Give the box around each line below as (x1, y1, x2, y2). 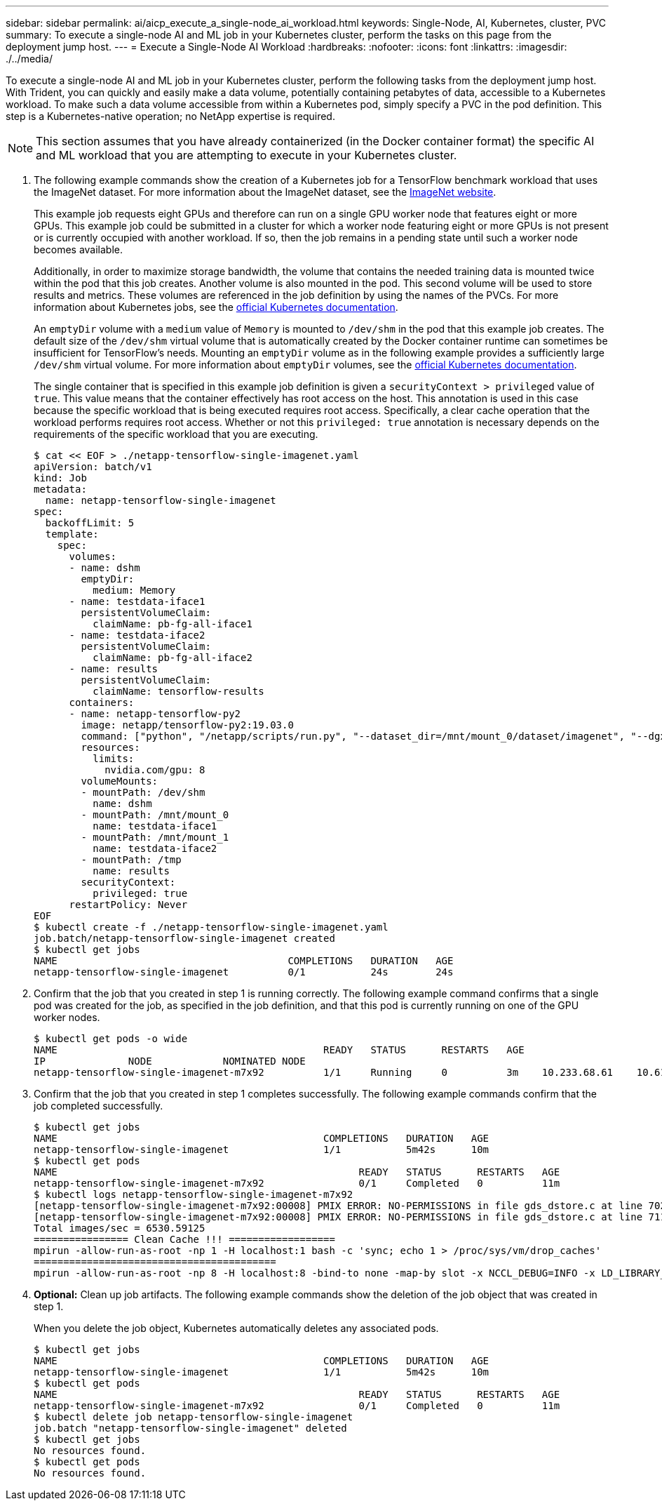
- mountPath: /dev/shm (81, 787, 205, 798)
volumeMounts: (81, 775, 158, 787)
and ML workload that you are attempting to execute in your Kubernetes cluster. (36, 148, 457, 162)
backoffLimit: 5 (45, 517, 135, 528)
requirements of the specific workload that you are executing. (34, 428, 318, 440)
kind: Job (34, 472, 87, 484)
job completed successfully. (34, 1100, 163, 1112)
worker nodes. (34, 1011, 100, 1023)
